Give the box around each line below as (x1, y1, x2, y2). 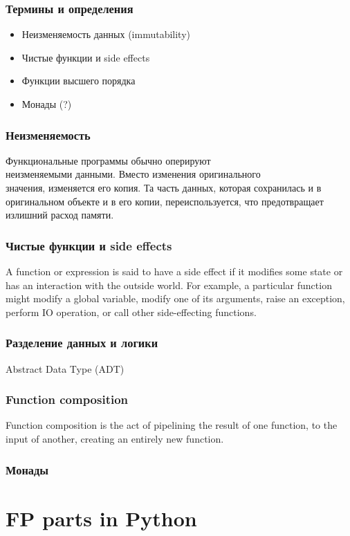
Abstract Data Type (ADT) (6, 361, 125, 376)
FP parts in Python (6, 503, 197, 532)
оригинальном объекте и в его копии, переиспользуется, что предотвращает (6, 194, 324, 208)
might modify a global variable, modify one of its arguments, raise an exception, (6, 291, 345, 306)
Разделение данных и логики (6, 334, 158, 351)
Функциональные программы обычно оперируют (6, 153, 211, 167)
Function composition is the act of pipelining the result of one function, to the (6, 418, 338, 432)
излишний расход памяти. (6, 207, 114, 222)
